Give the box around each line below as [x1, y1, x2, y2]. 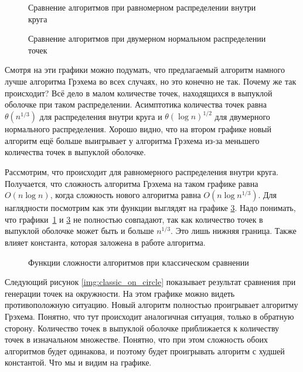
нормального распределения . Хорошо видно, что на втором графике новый [5, 123, 272, 135]
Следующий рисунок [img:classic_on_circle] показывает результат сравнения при [5, 276, 296, 288]
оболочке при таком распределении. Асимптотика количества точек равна [5, 98, 267, 110]
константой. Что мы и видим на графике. [5, 356, 152, 368]
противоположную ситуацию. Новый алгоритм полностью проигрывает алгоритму [5, 299, 298, 311]
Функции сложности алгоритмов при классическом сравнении [28, 256, 249, 268]
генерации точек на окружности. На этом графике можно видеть [5, 287, 235, 299]
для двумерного [215, 110, 270, 122]
